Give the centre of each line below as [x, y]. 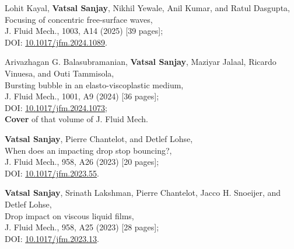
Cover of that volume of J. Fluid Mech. [76, 119]
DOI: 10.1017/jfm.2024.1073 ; [56, 107]
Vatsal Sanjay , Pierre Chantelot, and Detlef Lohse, [99, 138]
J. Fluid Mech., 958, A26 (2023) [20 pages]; [82, 162]
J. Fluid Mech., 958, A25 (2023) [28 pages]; [82, 227]
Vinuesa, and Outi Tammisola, [60, 73]
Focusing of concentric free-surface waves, [79, 19]
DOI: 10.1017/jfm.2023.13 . [52, 238]
